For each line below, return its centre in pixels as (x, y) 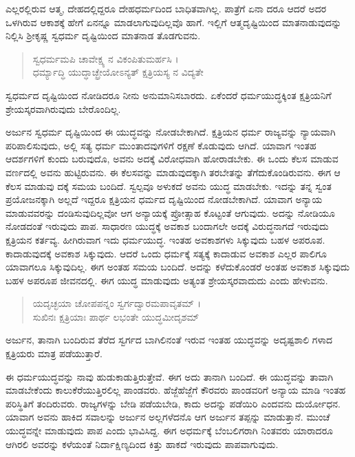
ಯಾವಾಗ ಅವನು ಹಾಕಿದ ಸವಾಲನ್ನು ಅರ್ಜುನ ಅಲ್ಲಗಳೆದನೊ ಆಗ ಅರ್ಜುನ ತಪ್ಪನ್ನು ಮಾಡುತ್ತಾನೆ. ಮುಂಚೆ (168, 417)
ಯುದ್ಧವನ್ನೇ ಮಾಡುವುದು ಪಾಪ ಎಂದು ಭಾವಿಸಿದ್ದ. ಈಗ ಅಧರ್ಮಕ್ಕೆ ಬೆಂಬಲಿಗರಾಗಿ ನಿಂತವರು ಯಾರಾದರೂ (169, 431)
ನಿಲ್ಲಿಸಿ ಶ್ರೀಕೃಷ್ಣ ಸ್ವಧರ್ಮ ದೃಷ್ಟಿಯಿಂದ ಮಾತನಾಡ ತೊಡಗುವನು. (103, 35)
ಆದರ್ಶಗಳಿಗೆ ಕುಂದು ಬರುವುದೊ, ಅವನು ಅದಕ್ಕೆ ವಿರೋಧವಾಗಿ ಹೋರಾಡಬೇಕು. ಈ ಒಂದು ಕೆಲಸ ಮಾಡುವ (172, 159)
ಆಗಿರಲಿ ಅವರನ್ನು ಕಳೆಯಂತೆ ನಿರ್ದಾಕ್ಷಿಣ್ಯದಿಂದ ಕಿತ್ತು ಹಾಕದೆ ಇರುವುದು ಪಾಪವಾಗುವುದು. (142, 444)
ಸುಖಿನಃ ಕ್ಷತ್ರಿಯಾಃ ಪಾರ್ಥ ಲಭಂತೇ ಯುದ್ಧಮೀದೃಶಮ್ (116, 316)
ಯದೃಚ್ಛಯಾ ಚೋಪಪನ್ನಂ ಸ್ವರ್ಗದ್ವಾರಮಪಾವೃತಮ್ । (117, 303)
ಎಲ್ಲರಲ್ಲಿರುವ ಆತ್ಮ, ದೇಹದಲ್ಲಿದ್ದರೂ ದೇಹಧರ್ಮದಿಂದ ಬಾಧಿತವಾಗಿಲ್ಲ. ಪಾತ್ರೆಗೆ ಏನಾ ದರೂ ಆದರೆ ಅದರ (166, 8)
